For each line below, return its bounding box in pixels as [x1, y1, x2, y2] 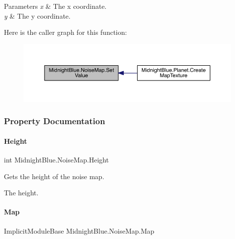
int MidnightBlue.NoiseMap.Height [4, 155, 109, 165]
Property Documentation [4, 115, 105, 127]
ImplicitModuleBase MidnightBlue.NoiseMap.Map [4, 225, 155, 236]
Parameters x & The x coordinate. [4, 1, 107, 11]
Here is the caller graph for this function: [4, 27, 127, 37]
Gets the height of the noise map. [4, 171, 104, 181]
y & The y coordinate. [4, 10, 70, 21]
